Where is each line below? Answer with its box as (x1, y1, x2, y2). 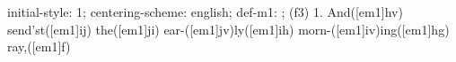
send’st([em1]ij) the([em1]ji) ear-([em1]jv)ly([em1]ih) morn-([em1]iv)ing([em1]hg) (7, 19, 450, 38)
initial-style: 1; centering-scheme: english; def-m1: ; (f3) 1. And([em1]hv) (7, 3, 403, 20)
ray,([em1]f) (7, 37, 71, 56)
